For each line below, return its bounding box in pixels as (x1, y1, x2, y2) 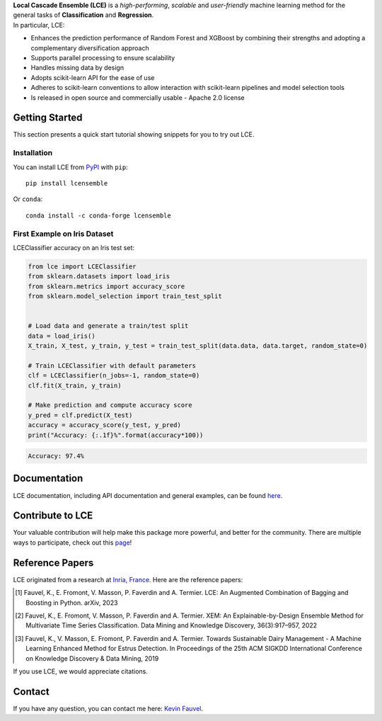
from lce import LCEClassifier (28, 262, 137, 271)
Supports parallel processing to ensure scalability (30, 53, 175, 62)
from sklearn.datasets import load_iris (28, 273, 170, 280)
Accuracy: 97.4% (28, 452, 85, 460)
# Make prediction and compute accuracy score (28, 401, 192, 409)
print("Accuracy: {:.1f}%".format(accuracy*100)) (28, 431, 204, 439)
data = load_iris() (28, 331, 95, 340)
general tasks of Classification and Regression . (13, 11, 154, 19)
